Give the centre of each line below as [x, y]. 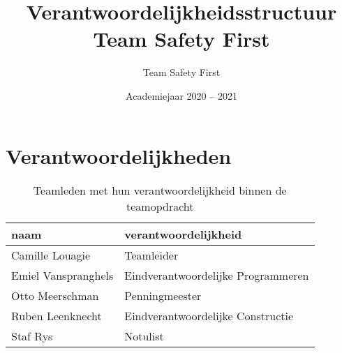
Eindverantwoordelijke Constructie [209, 316]
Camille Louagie [51, 255]
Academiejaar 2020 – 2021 [181, 95]
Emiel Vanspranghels [62, 276]
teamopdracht [160, 206]
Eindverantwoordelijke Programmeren [217, 276]
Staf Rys [32, 336]
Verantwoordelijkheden [119, 155]
